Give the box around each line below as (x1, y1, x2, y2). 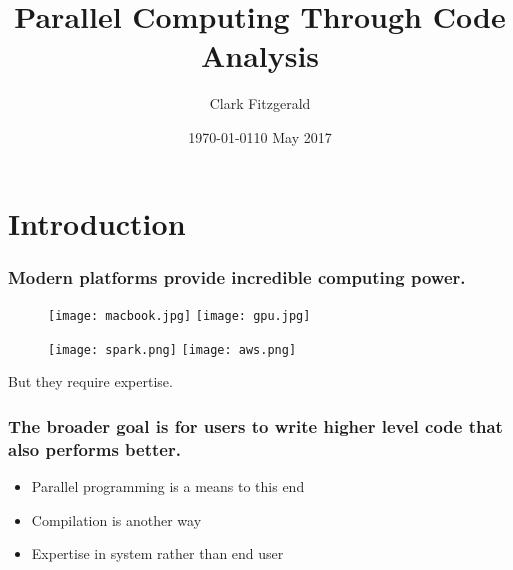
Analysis (200, 35, 320, 76)
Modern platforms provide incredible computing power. (8, 264, 466, 289)
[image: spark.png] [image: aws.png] (48, 342, 297, 357)
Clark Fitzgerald (209, 93, 311, 114)
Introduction (8, 202, 186, 243)
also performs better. (8, 436, 181, 461)
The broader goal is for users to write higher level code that (8, 413, 503, 438)
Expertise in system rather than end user (31, 543, 284, 564)
